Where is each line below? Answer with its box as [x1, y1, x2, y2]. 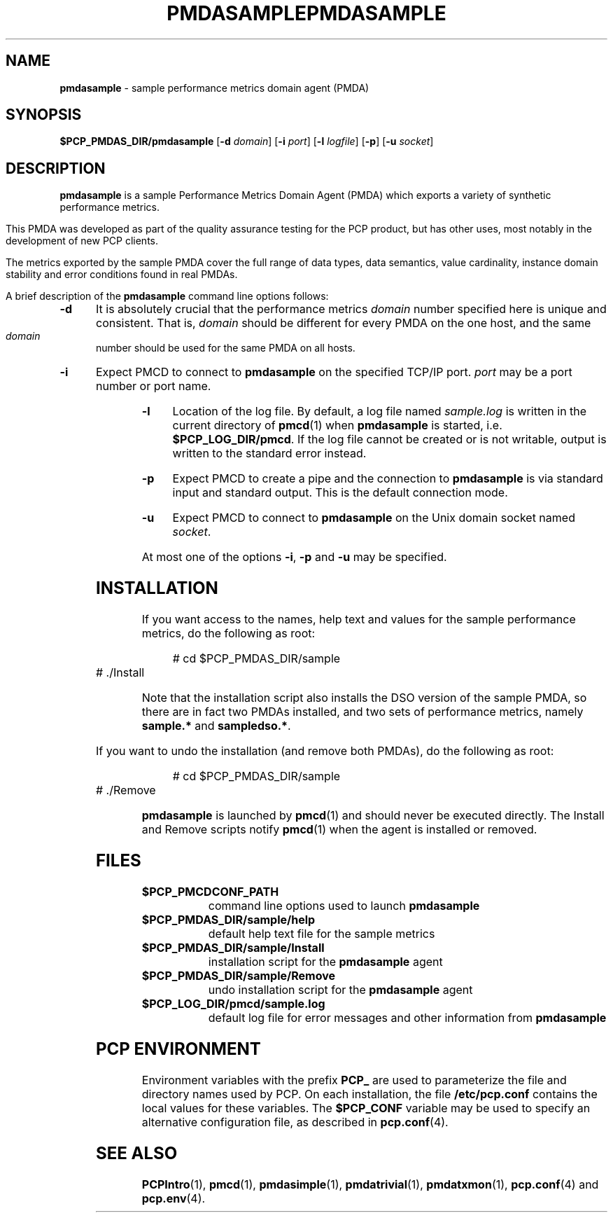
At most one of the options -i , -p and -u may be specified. [141, 550, 447, 565]
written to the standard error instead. [172, 446, 367, 461]
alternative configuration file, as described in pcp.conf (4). [141, 1114, 449, 1129]
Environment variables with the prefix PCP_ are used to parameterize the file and [141, 1072, 567, 1087]
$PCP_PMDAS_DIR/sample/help [141, 912, 316, 927]
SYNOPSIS [6, 106, 82, 124]
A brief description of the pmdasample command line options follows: [6, 290, 329, 303]
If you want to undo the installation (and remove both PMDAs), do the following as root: [95, 744, 554, 759]
